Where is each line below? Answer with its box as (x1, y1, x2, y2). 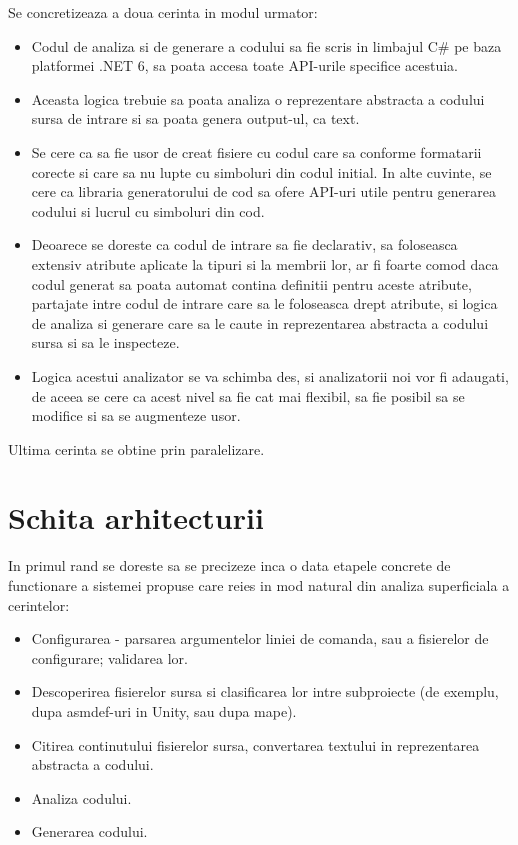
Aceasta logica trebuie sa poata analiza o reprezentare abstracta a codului (31, 88, 485, 109)
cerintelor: (8, 594, 70, 615)
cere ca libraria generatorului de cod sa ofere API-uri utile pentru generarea (31, 181, 497, 202)
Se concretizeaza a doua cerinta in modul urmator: (8, 2, 318, 22)
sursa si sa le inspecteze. (31, 332, 180, 353)
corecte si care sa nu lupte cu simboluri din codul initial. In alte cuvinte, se (31, 161, 492, 182)
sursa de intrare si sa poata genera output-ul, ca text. (31, 108, 360, 129)
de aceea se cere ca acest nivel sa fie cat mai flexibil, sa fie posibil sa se (31, 385, 465, 406)
